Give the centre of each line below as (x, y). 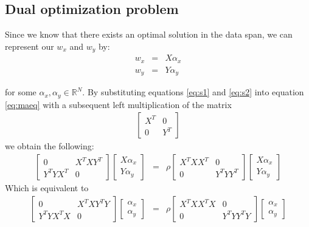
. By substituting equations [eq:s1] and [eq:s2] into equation (193, 92)
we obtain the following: (50, 146)
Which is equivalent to (47, 187)
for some (21, 92)
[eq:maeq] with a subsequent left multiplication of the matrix (118, 104)
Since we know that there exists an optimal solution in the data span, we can (149, 34)
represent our (30, 46)
